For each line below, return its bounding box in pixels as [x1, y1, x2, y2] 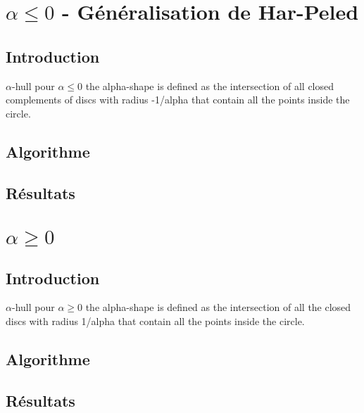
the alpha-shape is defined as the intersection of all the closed [85, 300, 351, 314]
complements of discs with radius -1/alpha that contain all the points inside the [6, 92, 350, 107]
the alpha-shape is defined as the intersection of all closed [85, 78, 334, 93]
